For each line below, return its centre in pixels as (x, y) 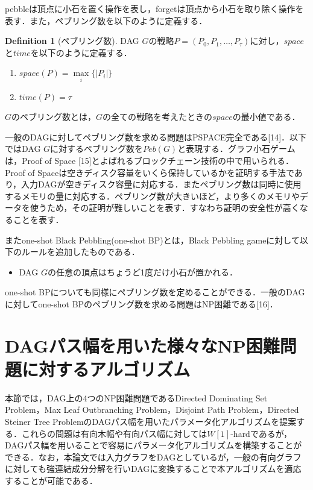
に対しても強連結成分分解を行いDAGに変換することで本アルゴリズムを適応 (153, 469)
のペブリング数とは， (54, 117)
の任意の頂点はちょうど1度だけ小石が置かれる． (142, 272)
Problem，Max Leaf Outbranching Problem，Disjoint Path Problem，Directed (152, 410)
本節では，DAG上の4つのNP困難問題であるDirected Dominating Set (136, 397)
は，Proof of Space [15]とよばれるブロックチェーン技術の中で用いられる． (150, 160)
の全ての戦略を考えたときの (158, 117)
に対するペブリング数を (97, 149)
